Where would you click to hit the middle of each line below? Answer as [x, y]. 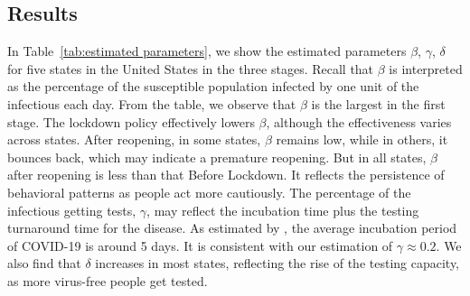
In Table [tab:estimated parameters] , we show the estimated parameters [207, 51]
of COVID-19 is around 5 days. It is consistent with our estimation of [200, 245]
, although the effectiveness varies [359, 121]
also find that [44, 263]
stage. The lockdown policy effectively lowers [131, 121]
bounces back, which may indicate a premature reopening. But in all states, [217, 157]
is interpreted [426, 68]
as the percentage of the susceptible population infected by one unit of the [213, 86]
